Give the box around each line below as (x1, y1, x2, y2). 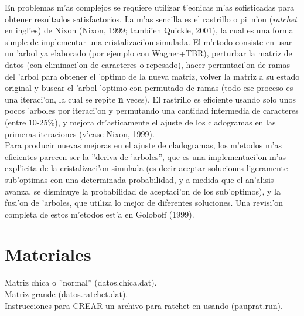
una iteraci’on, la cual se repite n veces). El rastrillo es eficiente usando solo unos (5, 93, 296, 105)
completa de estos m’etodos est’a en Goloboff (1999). (5, 208, 194, 220)
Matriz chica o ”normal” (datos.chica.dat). (5, 276, 157, 288)
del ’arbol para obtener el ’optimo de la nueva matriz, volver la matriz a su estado (5, 70, 300, 82)
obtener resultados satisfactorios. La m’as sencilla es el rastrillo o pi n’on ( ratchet (5, 12, 297, 25)
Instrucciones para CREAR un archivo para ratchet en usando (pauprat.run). (5, 299, 283, 311)
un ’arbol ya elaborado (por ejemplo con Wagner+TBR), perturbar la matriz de (5, 47, 292, 59)
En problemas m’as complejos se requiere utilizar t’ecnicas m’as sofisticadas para (5, 1, 295, 13)
